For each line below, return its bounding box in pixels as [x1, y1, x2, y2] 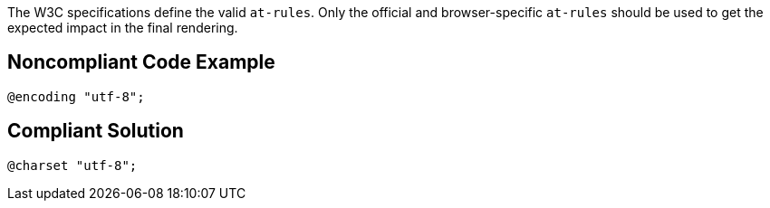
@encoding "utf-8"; [7, 89, 145, 104]
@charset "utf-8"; [7, 157, 138, 173]
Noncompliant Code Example [7, 51, 275, 74]
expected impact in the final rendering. [7, 20, 238, 35]
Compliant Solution [7, 119, 184, 143]
